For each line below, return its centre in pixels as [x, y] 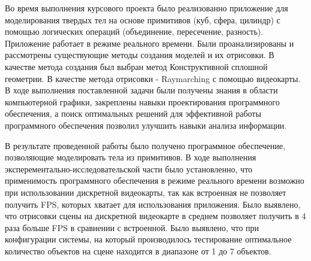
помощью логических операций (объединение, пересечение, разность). [134, 31]
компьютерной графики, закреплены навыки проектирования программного [142, 101]
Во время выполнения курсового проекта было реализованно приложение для [147, 8]
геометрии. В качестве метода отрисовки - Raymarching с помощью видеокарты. [153, 78]
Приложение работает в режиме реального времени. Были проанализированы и [150, 43]
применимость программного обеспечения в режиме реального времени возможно [155, 180]
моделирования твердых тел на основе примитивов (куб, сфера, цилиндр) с [143, 19]
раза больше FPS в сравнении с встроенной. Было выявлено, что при [132, 227]
